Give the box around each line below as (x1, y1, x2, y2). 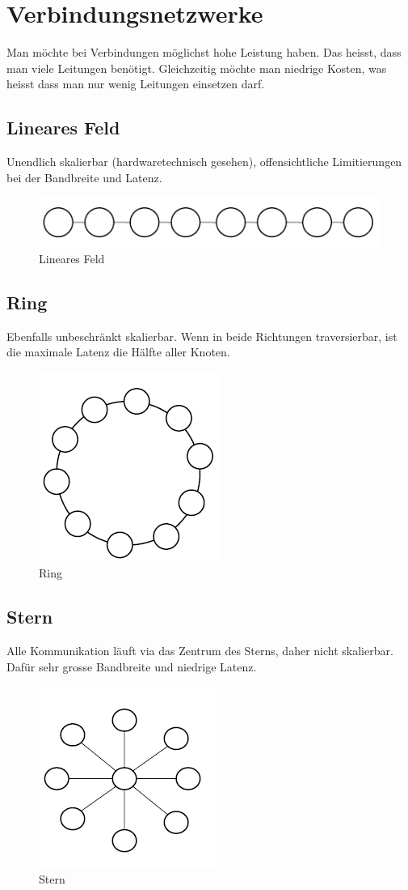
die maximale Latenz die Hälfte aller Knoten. (6, 343, 230, 360)
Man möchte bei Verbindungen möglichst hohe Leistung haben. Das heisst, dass (6, 44, 402, 61)
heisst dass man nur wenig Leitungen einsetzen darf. (6, 75, 265, 92)
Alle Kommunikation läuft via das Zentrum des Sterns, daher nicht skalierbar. (6, 642, 393, 659)
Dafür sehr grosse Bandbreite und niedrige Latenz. (6, 658, 257, 675)
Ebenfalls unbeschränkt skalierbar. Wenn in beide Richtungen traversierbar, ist (6, 327, 397, 344)
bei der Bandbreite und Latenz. (6, 168, 162, 185)
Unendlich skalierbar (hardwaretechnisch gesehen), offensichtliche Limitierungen (6, 153, 402, 170)
